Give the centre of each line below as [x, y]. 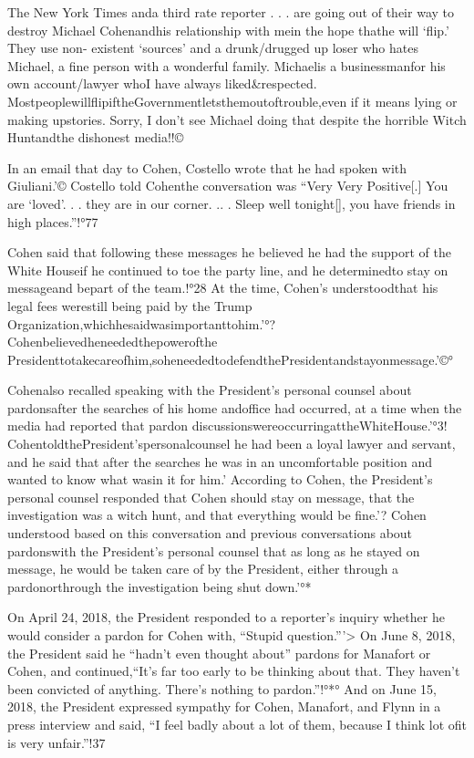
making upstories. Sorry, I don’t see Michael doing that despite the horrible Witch [237, 119]
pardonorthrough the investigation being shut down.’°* [160, 586]
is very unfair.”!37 [57, 742]
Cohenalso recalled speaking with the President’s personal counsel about [210, 390]
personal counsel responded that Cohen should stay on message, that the [211, 497]
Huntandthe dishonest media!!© [96, 137]
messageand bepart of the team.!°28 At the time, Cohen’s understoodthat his [223, 288]
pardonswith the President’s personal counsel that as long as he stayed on [214, 550]
